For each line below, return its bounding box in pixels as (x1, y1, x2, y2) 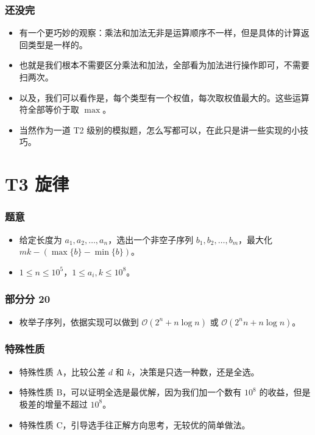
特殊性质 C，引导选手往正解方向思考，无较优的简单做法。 (19, 418, 250, 431)
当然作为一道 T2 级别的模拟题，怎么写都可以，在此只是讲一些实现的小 (19, 123, 300, 136)
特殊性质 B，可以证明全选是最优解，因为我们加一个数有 (19, 386, 242, 398)
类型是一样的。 (27, 38, 88, 51)
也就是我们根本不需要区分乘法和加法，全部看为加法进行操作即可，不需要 (19, 58, 310, 71)
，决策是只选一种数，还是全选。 (131, 365, 260, 378)
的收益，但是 (259, 386, 311, 398)
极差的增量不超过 (19, 397, 88, 410)
